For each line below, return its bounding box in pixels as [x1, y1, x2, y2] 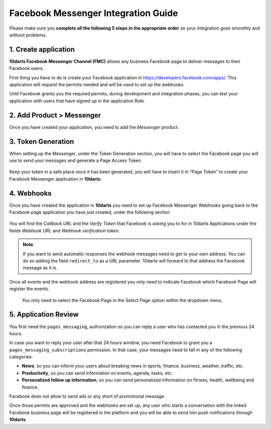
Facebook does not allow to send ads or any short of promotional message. [9, 393, 166, 399]
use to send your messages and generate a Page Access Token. [9, 158, 143, 163]
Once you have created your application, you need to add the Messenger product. [9, 124, 179, 130]
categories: [9, 354, 33, 360]
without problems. [9, 32, 47, 38]
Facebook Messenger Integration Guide [9, 8, 178, 19]
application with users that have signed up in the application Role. [9, 98, 146, 104]
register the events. [9, 286, 50, 292]
